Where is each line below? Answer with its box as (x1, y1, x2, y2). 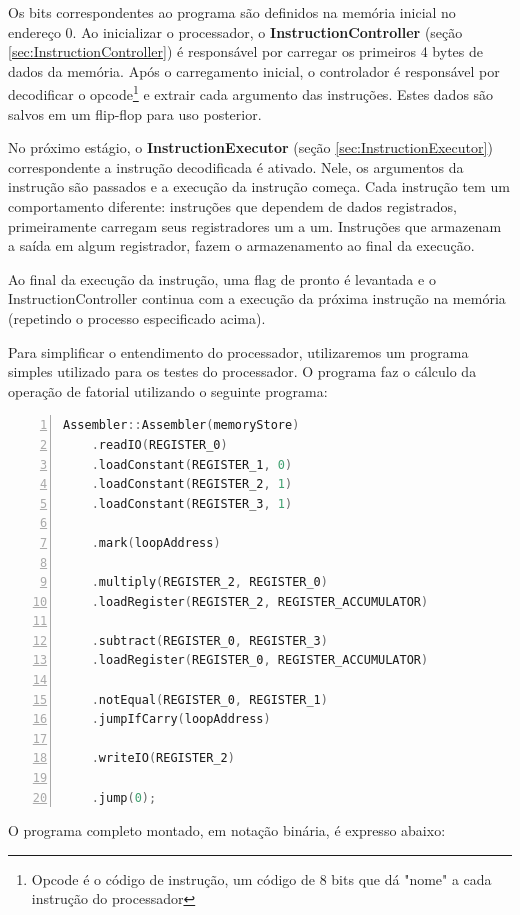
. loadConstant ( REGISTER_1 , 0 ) (91, 457, 293, 472)
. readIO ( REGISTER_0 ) (91, 437, 228, 452)
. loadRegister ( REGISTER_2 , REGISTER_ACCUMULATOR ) (91, 594, 429, 609)
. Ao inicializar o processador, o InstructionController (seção (72, 21, 463, 42)
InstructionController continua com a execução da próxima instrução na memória (8, 288, 506, 309)
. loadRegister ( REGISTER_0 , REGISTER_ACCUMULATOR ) (91, 653, 429, 668)
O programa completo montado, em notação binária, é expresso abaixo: (8, 820, 446, 841)
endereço (8, 21, 61, 42)
